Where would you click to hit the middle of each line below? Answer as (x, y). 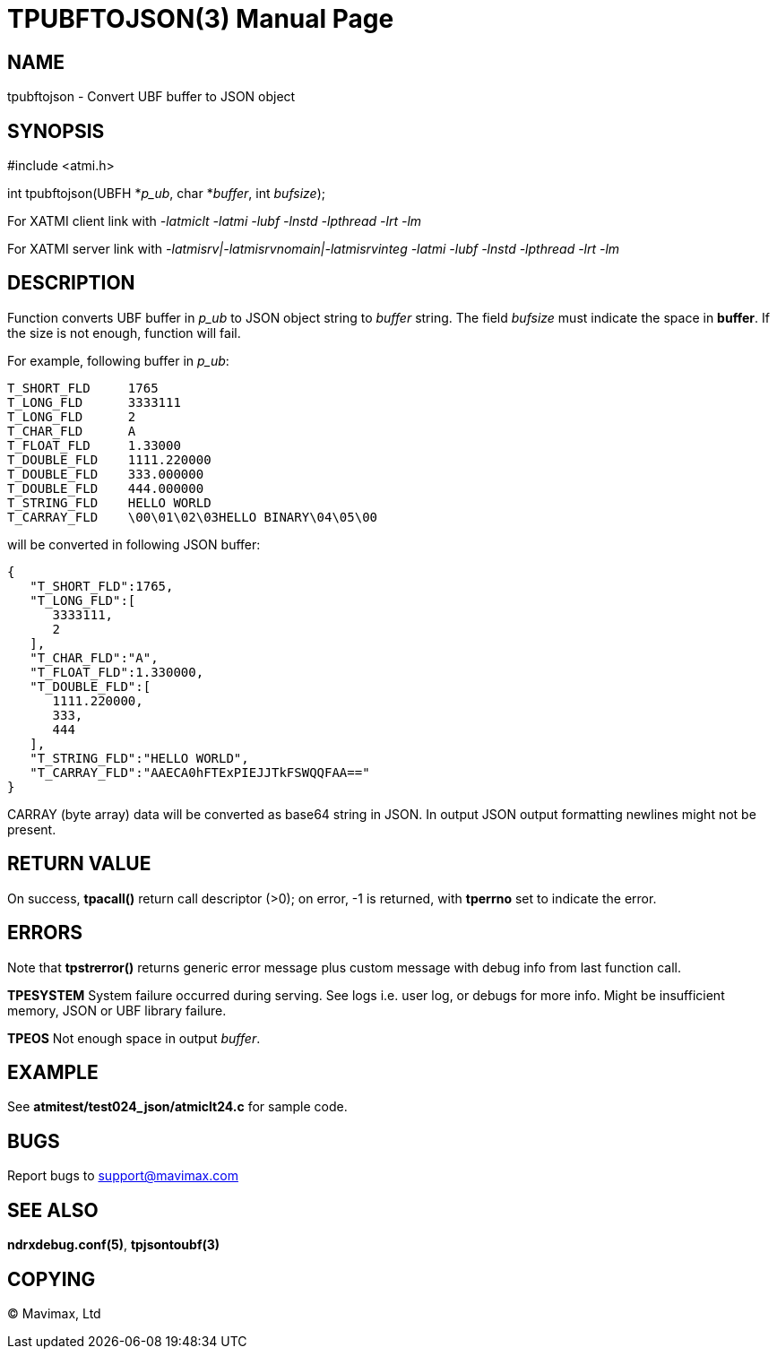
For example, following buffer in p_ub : (118, 360)
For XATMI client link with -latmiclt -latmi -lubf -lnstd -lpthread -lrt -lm (215, 221)
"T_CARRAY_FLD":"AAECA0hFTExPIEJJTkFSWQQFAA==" (200, 772)
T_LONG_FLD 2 (72, 416)
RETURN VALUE (79, 864)
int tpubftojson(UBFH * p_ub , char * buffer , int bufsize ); (166, 194)
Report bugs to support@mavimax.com (123, 1176)
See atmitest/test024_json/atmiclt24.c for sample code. (177, 1107)
